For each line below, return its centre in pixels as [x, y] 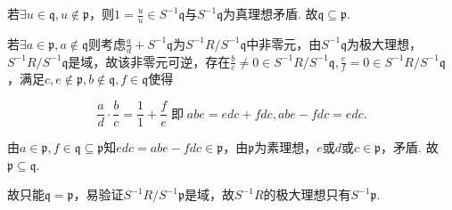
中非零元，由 [284, 43]
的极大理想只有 [307, 194]
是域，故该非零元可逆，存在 [149, 61]
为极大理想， [385, 43]
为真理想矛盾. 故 [271, 13]
